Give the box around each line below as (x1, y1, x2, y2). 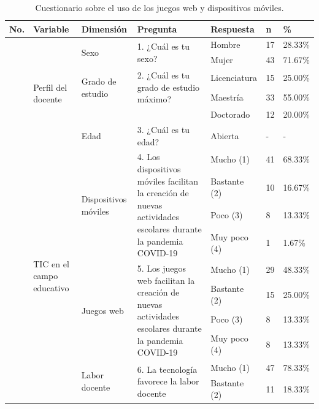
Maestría (210, 90, 244, 103)
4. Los (137, 150, 160, 163)
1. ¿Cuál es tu (137, 40, 190, 53)
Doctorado (210, 108, 250, 121)
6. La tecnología (137, 362, 198, 375)
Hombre (210, 38, 240, 51)
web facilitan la (137, 273, 195, 286)
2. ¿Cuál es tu (137, 69, 190, 82)
